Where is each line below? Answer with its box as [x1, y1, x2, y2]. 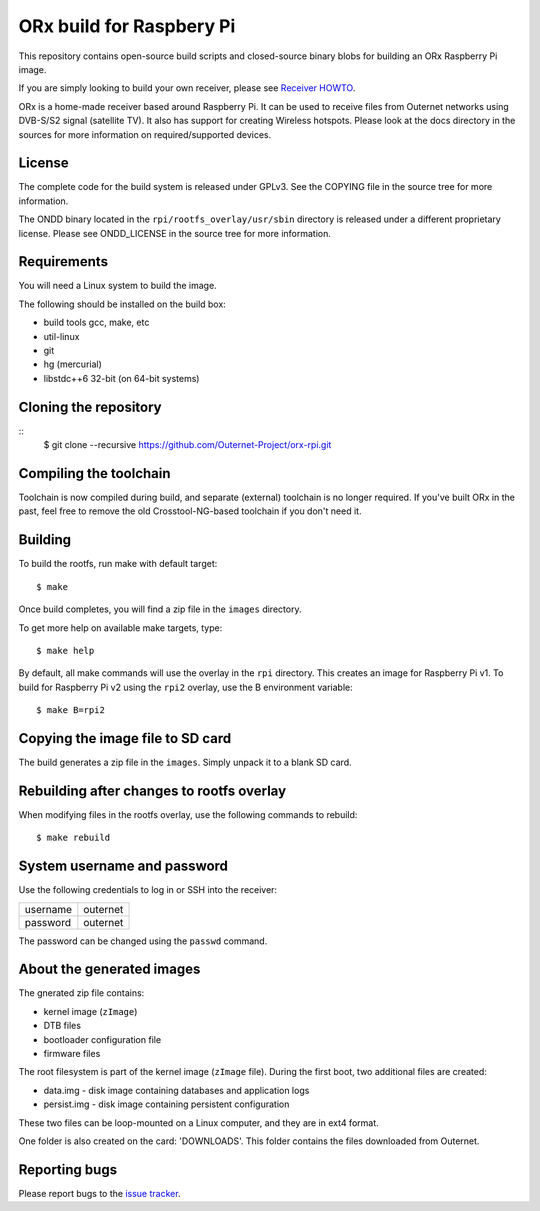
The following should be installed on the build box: [18, 298, 227, 310]
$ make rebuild [36, 832, 111, 844]
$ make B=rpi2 [36, 705, 105, 716]
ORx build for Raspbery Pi [18, 15, 236, 37]
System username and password [18, 858, 229, 875]
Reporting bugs [18, 1161, 118, 1178]
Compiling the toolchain [18, 465, 171, 482]
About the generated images [18, 961, 201, 978]
